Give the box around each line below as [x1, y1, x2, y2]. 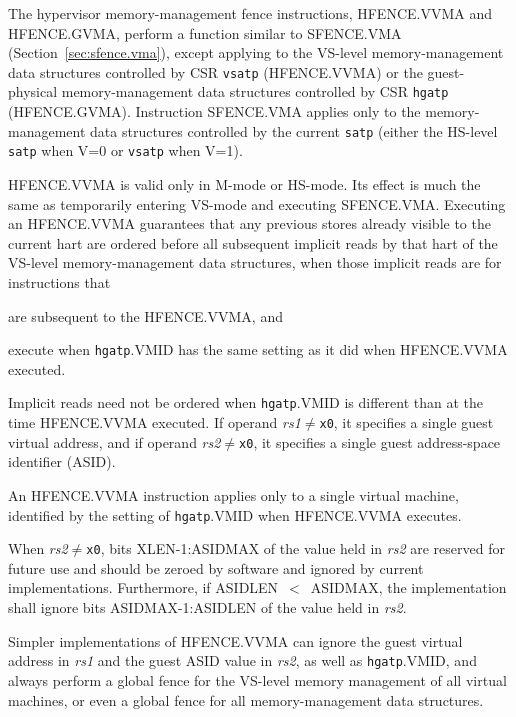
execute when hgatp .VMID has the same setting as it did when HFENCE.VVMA [8, 339, 508, 360]
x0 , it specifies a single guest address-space [239, 431, 501, 452]
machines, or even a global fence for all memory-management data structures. [8, 689, 484, 710]
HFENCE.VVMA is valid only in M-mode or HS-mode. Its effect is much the [8, 174, 481, 194]
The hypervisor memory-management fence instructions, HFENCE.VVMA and [8, 3, 492, 23]
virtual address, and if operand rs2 [8, 431, 221, 452]
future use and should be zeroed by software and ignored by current [8, 557, 424, 578]
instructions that [8, 271, 111, 292]
